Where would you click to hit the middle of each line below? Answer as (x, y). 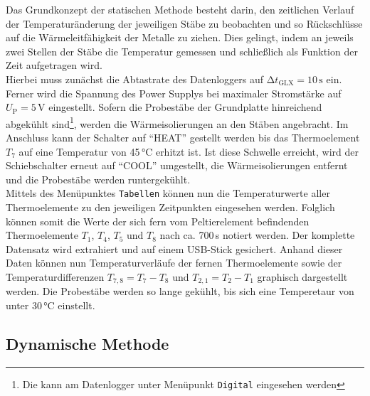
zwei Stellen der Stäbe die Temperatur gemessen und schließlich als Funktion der (182, 51)
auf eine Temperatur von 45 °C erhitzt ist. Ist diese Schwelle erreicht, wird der (189, 151)
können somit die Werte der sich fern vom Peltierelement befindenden (158, 221)
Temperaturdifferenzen (55, 277)
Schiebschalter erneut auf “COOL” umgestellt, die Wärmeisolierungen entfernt (177, 165)
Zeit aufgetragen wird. (54, 65)
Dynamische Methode (88, 344)
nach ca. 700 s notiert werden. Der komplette (257, 235)
